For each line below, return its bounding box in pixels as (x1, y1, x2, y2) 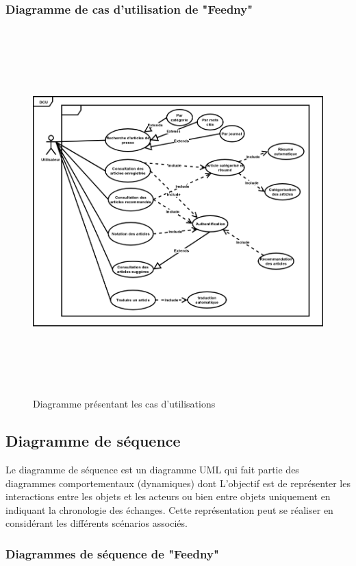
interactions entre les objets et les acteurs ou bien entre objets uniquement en (5, 489, 331, 504)
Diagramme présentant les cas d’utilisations (33, 397, 216, 411)
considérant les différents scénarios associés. (5, 516, 188, 530)
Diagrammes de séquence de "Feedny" (5, 545, 219, 562)
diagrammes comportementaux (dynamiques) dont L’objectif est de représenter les (5, 475, 351, 490)
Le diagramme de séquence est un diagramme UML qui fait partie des (5, 462, 299, 476)
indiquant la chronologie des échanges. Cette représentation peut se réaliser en (5, 502, 333, 517)
